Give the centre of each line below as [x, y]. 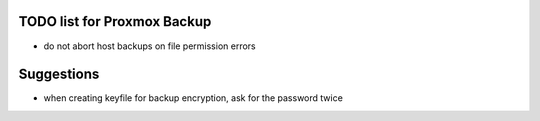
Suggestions [59, 74]
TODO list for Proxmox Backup [115, 21]
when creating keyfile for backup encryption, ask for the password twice [193, 98]
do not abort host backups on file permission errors [149, 46]
